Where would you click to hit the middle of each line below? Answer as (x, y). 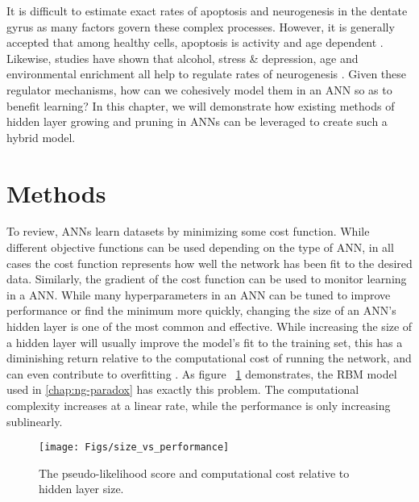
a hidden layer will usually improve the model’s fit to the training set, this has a (205, 342)
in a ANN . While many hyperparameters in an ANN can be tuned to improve (199, 294)
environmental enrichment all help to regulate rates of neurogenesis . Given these (207, 74)
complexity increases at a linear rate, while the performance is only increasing (199, 405)
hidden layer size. (81, 489)
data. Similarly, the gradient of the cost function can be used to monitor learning (207, 279)
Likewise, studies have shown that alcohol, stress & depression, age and (183, 58)
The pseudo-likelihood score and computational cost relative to (194, 473)
